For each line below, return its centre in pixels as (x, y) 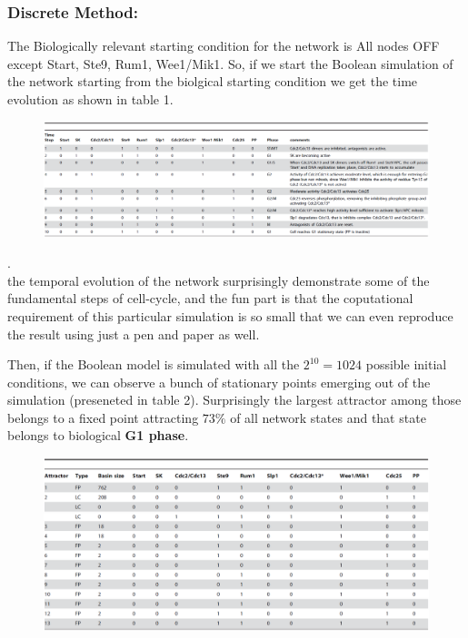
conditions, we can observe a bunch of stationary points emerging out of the (219, 382)
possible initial (406, 364)
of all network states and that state (328, 417)
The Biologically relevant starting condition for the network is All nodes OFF (224, 46)
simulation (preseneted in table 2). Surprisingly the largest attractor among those (234, 400)
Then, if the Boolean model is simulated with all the (154, 364)
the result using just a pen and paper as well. (134, 334)
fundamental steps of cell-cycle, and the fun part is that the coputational (210, 298)
